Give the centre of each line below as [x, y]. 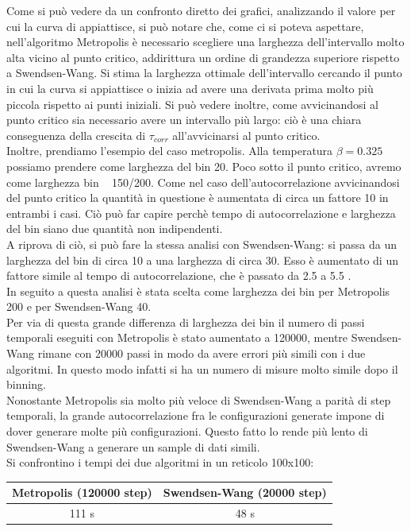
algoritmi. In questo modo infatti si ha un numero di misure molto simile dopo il [202, 368]
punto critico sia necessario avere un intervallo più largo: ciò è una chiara [184, 120]
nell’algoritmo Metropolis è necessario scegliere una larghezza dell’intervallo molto [205, 42]
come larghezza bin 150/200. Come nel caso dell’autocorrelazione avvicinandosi [203, 182]
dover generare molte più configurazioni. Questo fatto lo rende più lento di [187, 431]
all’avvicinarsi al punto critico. [246, 135]
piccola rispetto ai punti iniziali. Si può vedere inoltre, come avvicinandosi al [192, 104]
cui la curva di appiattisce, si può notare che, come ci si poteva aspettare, [185, 26]
